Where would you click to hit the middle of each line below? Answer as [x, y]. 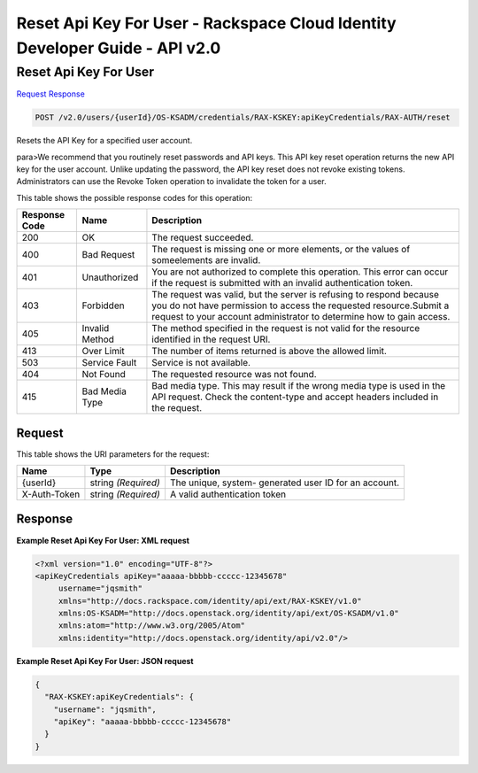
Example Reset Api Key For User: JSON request [105, 661]
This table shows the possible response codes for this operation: [135, 197]
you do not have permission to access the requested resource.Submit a [301, 305]
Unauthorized [110, 277]
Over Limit [103, 352]
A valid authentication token [228, 494]
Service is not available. [201, 363]
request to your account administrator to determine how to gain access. [301, 317]
